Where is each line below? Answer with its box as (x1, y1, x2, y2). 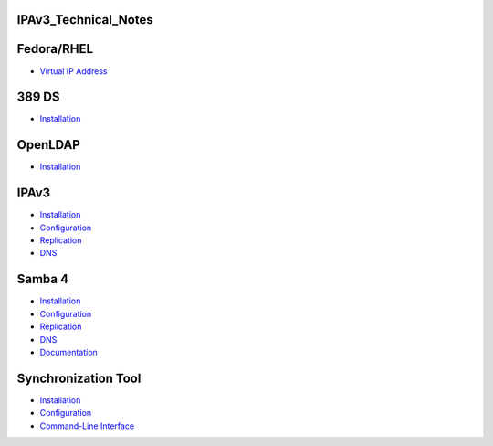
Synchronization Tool (16, 370, 142, 386)
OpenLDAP (16, 137, 81, 153)
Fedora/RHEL (16, 41, 94, 57)
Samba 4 (16, 271, 68, 287)
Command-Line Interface (39, 420, 135, 431)
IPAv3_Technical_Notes (16, 12, 154, 27)
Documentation (39, 346, 98, 357)
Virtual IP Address (39, 65, 109, 77)
